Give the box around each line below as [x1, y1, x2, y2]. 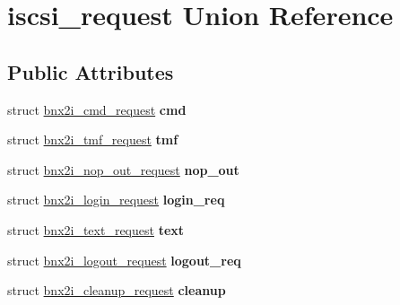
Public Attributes [7, 57, 174, 85]
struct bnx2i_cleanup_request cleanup [7, 281, 226, 300]
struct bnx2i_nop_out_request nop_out [7, 160, 239, 179]
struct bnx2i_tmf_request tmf [7, 130, 178, 149]
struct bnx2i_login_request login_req [7, 190, 225, 209]
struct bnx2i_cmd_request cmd [7, 100, 187, 118]
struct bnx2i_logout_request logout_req [7, 250, 241, 269]
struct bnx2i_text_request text [7, 220, 185, 239]
